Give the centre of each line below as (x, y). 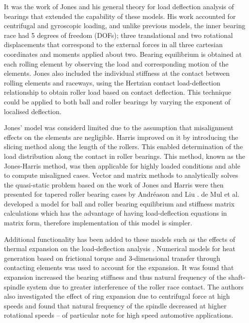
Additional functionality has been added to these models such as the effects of (120, 239)
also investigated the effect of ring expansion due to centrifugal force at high (117, 296)
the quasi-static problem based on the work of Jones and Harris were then (114, 184)
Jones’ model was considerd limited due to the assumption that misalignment (119, 127)
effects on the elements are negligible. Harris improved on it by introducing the (121, 137)
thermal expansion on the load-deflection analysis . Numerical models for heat (120, 248)
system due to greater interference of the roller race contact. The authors (135, 286)
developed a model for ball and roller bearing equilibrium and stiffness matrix (119, 203)
